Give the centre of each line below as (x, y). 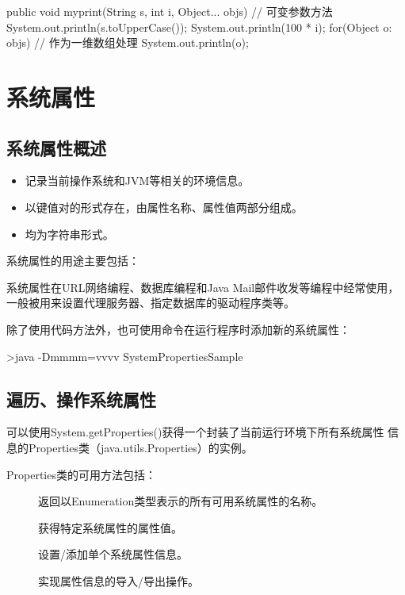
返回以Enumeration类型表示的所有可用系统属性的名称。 (181, 501)
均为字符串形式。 (69, 234)
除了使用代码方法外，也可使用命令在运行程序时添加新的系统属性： (178, 329)
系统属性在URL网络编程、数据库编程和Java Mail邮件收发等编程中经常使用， (203, 287)
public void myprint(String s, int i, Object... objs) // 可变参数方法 (170, 11)
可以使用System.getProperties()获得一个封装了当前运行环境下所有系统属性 (195, 432)
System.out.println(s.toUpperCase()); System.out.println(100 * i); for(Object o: (199, 27)
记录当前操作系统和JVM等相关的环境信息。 (137, 180)
